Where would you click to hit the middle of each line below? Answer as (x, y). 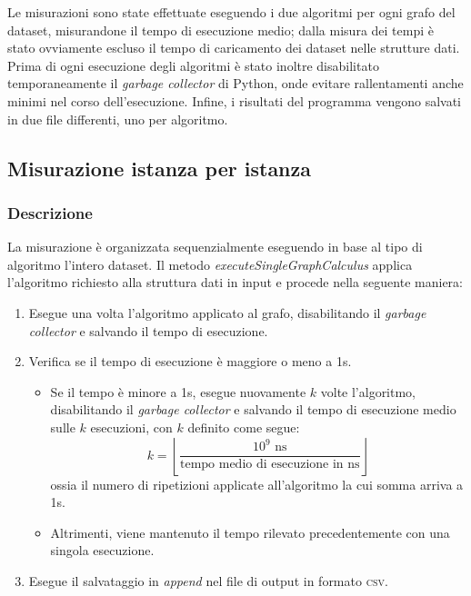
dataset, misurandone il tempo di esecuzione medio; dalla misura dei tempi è (220, 30)
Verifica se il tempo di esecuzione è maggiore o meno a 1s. (190, 361)
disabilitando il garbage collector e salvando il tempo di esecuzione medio (253, 409)
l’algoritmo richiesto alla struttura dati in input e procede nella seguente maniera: (235, 282)
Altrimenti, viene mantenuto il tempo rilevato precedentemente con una (250, 532)
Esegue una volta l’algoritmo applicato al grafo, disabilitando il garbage (227, 312)
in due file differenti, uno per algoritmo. (118, 119)
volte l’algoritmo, (368, 391)
